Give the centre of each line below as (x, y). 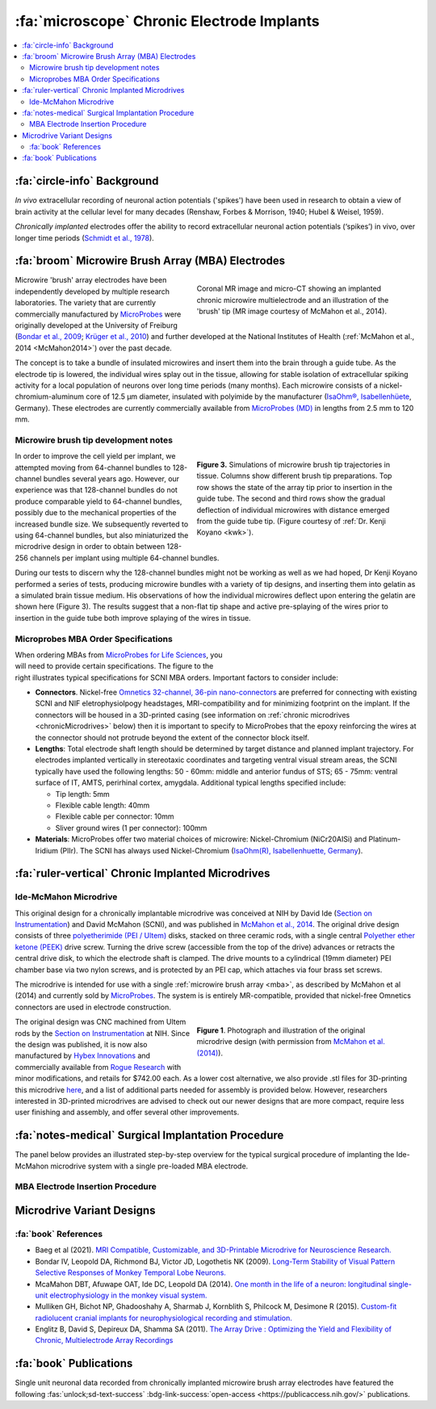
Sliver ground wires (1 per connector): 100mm (131, 828)
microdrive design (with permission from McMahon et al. (291, 1042)
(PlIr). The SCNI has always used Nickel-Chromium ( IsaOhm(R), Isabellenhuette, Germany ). (212, 850)
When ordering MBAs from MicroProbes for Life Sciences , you (119, 655)
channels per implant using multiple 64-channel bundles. (124, 558)
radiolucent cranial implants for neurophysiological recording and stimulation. (163, 1318)
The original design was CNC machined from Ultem (101, 1022)
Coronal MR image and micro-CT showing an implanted (289, 289)
